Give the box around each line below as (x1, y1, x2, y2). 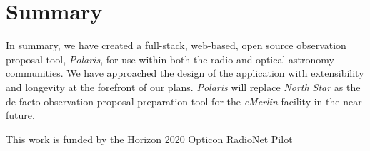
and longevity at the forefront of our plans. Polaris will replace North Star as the (6, 79, 361, 94)
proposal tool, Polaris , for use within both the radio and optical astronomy (6, 51, 334, 66)
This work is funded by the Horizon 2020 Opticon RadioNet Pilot (6, 131, 293, 146)
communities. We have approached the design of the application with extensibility (6, 66, 364, 80)
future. (6, 108, 35, 123)
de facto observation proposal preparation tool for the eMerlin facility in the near (6, 93, 362, 108)
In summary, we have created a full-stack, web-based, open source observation (6, 38, 346, 53)
